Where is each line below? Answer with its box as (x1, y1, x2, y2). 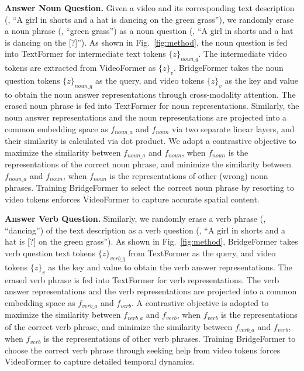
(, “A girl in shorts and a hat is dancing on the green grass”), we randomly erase (5, 13, 294, 25)
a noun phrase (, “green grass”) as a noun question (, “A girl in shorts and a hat (5, 25, 293, 37)
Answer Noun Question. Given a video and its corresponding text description (5, 2, 295, 13)
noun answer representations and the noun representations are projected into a (5, 111, 287, 123)
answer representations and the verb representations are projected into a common (5, 285, 297, 297)
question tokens (5, 74, 60, 86)
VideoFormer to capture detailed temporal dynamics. (5, 355, 195, 367)
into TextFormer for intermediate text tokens (5, 47, 166, 60)
